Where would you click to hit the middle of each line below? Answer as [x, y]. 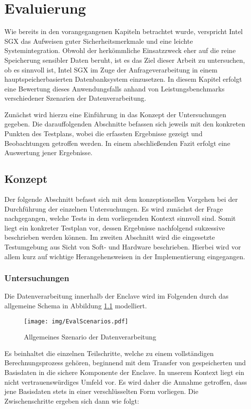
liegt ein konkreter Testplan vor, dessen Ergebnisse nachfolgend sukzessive [115, 227]
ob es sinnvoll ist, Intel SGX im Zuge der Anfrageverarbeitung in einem [111, 69]
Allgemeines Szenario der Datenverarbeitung [90, 337]
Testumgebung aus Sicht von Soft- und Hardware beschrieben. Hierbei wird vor [123, 247]
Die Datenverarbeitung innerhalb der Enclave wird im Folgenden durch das [117, 296]
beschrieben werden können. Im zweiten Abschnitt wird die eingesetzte [110, 237]
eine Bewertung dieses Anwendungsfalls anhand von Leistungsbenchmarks [115, 88]
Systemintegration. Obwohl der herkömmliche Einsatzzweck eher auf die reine [120, 50]
